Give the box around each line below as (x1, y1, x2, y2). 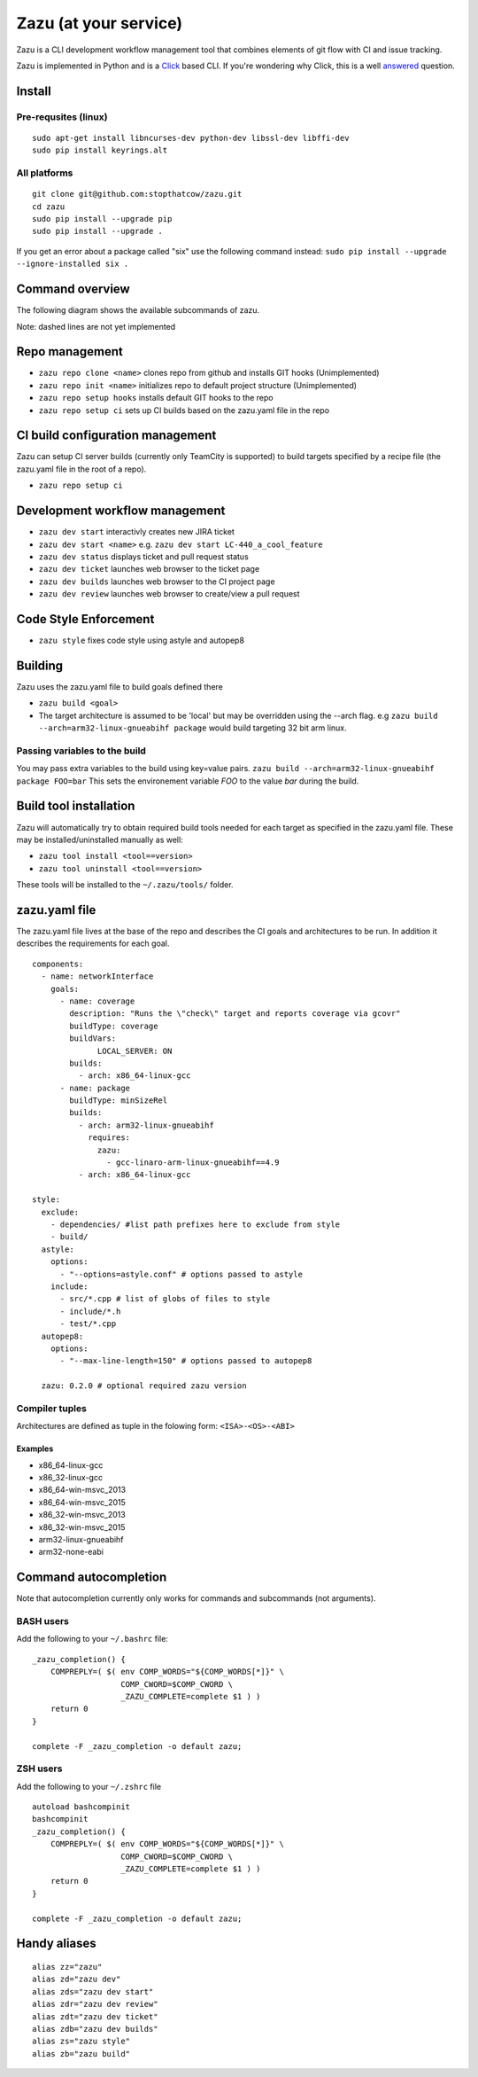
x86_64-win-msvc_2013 (38, 1485, 127, 1495)
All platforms (16, 167, 73, 179)
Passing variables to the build (16, 745, 146, 757)
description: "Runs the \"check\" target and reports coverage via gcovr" (69, 1009, 401, 1019)
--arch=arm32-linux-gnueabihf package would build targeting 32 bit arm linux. (38, 722, 347, 733)
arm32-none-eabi (38, 1547, 104, 1558)
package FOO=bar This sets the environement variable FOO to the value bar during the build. (16, 776, 359, 786)
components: (32, 958, 84, 969)
